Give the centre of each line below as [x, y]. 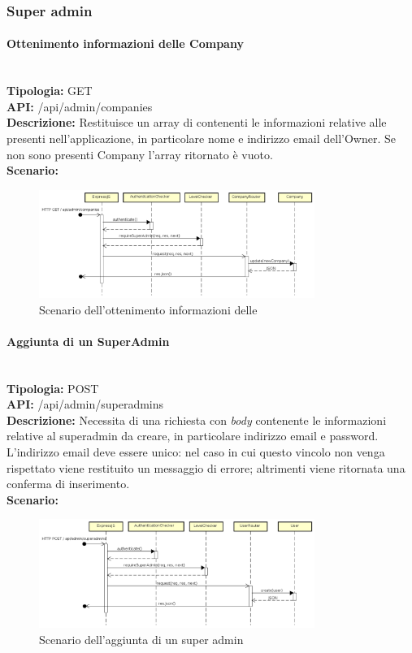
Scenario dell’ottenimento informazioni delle [148, 309]
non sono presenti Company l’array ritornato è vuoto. [140, 154]
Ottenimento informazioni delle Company [125, 43]
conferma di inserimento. [68, 484]
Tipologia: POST [53, 388]
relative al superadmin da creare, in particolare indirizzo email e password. [193, 436]
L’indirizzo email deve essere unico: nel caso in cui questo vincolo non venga [196, 451]
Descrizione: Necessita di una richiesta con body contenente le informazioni [197, 419]
